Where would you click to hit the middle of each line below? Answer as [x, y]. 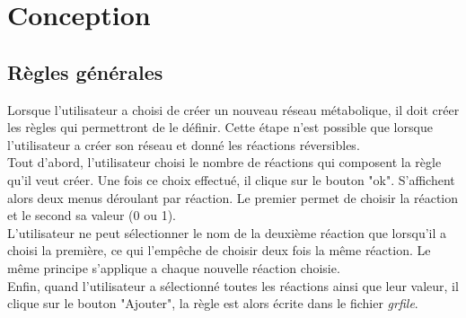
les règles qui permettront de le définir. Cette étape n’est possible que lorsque [220, 127]
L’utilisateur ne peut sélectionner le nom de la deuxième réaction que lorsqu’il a [227, 232]
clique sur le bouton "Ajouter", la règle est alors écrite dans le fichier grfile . [213, 303]
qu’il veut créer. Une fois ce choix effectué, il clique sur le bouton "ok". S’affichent [231, 179]
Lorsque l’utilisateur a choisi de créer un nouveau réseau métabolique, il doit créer [233, 109]
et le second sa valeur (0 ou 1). [92, 215]
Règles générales [85, 71]
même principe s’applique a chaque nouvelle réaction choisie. [174, 267]
